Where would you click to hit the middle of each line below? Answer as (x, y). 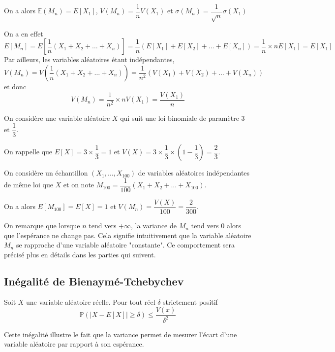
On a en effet (24, 33)
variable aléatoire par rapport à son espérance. (74, 344)
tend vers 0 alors (216, 226)
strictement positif (190, 301)
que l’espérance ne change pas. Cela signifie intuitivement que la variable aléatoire (128, 235)
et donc (15, 87)
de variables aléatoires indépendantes (194, 173)
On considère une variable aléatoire (57, 118)
